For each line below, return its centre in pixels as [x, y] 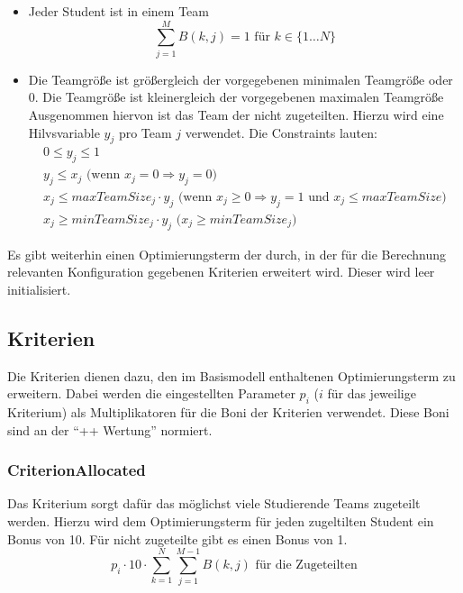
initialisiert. [39, 289]
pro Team [145, 132]
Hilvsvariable [64, 132]
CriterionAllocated [77, 470]
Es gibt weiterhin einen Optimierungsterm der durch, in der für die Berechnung [227, 254]
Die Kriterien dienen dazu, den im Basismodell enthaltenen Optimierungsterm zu [231, 375]
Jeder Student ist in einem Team [118, 11]
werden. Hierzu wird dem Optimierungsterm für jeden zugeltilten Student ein [221, 520]
